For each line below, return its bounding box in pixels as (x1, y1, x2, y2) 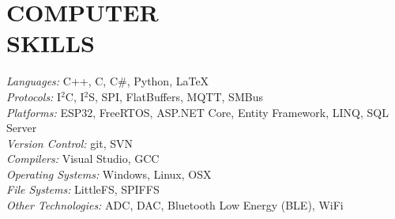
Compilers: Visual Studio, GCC (6, 150, 160, 167)
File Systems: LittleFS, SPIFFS (6, 181, 160, 198)
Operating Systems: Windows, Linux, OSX (6, 165, 212, 182)
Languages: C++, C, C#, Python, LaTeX (6, 73, 209, 89)
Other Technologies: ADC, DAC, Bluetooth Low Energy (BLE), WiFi (6, 197, 344, 213)
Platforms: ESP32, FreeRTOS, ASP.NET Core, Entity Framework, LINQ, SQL (6, 104, 389, 120)
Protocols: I (6, 88, 62, 104)
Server (6, 119, 37, 136)
